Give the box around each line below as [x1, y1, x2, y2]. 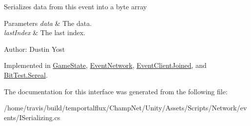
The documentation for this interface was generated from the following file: [4, 86, 228, 96]
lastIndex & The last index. [4, 27, 85, 38]
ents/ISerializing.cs [4, 112, 60, 122]
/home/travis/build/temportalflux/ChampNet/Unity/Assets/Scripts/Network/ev [4, 103, 247, 113]
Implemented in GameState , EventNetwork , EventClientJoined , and [4, 60, 207, 70]
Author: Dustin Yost [4, 43, 65, 54]
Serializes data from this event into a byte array [4, 1, 147, 11]
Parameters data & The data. [4, 18, 92, 28]
